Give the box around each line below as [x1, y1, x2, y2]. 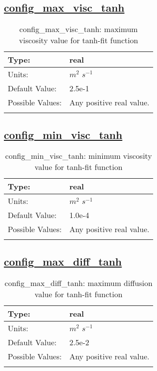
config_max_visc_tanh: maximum [19, 23, 138, 35]
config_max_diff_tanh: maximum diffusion [4, 277, 153, 288]
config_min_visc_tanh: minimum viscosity [5, 150, 152, 162]
